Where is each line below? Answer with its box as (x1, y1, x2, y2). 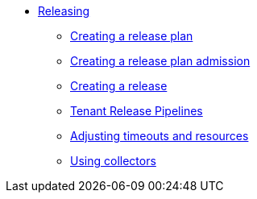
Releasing (38, 4, 90, 18)
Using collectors (70, 154, 156, 168)
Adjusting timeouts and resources (70, 129, 249, 143)
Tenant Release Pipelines (70, 104, 203, 118)
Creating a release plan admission (70, 54, 251, 68)
